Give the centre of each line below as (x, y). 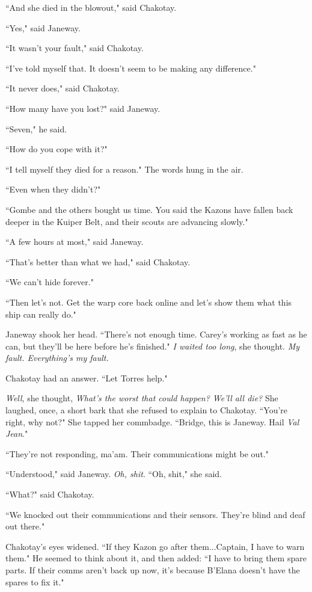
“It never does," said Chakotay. (63, 88)
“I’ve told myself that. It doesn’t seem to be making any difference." (131, 68)
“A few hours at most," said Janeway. (75, 242)
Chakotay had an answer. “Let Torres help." (87, 378)
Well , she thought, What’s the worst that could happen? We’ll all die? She (142, 398)
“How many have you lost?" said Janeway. (83, 108)
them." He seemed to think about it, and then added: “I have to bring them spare (156, 558)
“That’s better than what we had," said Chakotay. (98, 261)
